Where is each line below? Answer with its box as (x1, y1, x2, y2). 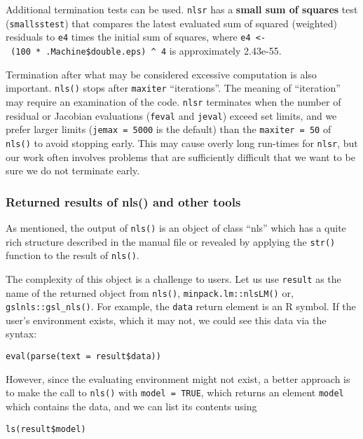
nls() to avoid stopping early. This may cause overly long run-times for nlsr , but (6, 135, 358, 150)
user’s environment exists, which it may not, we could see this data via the (6, 312, 327, 327)
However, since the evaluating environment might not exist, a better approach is (6, 371, 350, 386)
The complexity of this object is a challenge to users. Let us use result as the (6, 271, 341, 286)
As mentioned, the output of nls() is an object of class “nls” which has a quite (6, 220, 346, 235)
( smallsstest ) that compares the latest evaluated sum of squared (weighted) (6, 15, 338, 30)
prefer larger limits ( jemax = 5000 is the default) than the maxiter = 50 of (6, 122, 331, 137)
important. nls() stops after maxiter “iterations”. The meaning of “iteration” (6, 81, 341, 95)
